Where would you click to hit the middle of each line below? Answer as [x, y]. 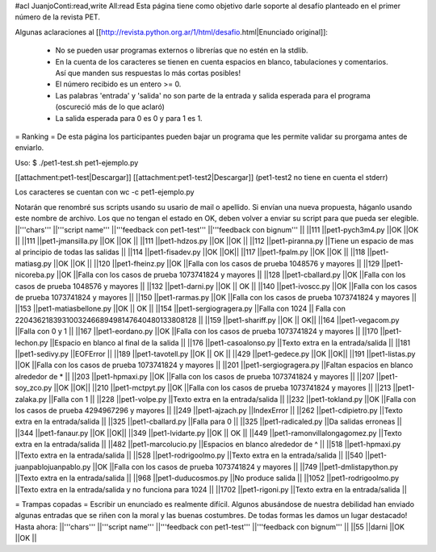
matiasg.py [34, 263]
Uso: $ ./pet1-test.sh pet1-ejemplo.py [77, 162]
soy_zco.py [34, 388]
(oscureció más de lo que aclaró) [110, 107]
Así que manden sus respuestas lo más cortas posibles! [148, 73]
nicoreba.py [35, 275]
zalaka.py [31, 399]
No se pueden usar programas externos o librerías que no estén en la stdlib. [182, 50]
